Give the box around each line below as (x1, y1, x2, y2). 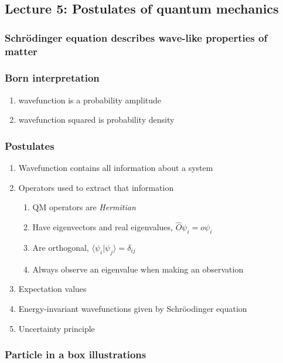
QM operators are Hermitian (32, 201, 136, 213)
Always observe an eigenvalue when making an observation (32, 263, 244, 275)
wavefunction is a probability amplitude (18, 93, 162, 106)
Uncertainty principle (18, 322, 95, 334)
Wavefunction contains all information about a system (18, 162, 213, 174)
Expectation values (18, 283, 87, 295)
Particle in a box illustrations (5, 347, 146, 362)
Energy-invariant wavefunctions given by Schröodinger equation (18, 302, 247, 314)
